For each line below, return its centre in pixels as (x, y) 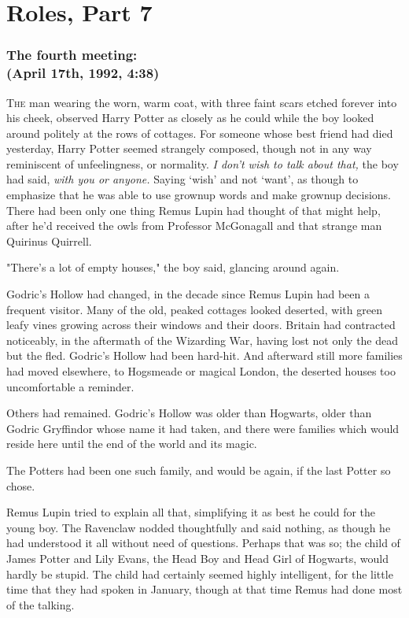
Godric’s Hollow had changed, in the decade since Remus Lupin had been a (188, 294)
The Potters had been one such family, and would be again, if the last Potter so (199, 470)
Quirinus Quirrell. (49, 241)
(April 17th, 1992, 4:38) (83, 73)
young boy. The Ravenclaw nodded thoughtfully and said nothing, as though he (199, 527)
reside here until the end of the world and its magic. (132, 444)
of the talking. (41, 604)
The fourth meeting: (72, 55)
